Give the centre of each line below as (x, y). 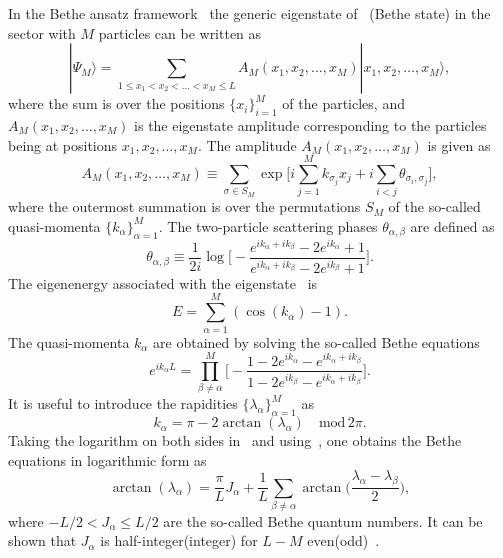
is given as (459, 144)
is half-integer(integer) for (179, 540)
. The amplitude (247, 144)
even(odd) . (343, 540)
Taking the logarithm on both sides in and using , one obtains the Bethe (235, 440)
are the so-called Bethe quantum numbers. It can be (323, 520)
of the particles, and (343, 103)
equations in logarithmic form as (107, 459)
